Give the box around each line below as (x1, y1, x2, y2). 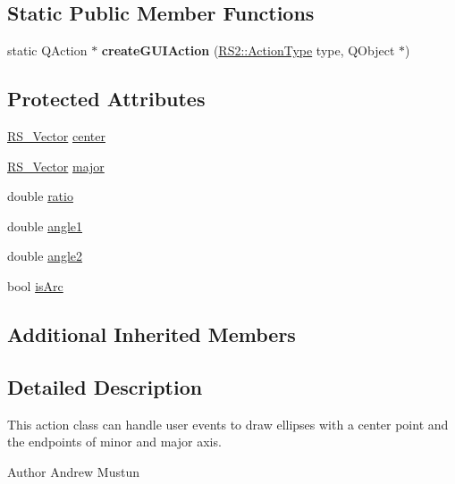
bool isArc (7, 276, 63, 295)
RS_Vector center (7, 127, 105, 145)
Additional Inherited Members (7, 320, 296, 347)
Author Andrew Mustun (7, 462, 139, 480)
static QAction (7, 41, 88, 60)
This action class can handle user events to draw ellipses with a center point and (7, 414, 449, 433)
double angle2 (7, 246, 83, 265)
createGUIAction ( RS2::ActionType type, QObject (101, 41, 395, 60)
